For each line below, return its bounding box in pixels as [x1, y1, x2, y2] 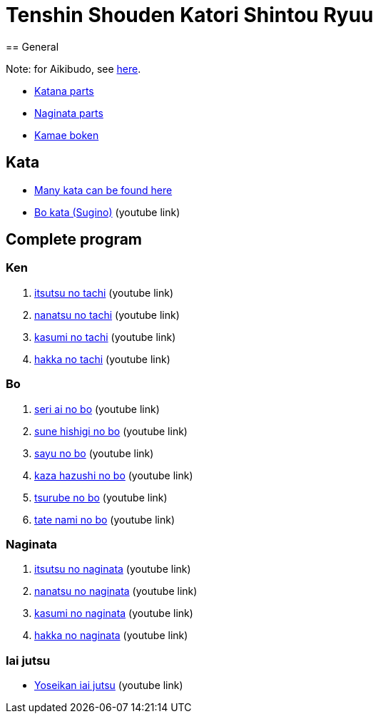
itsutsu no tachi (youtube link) [34, 286, 174, 299]
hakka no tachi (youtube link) [34, 352, 170, 365]
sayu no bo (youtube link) [34, 447, 154, 459]
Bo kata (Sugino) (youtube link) [34, 205, 180, 218]
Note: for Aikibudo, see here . [6, 62, 141, 75]
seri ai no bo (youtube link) [34, 402, 160, 415]
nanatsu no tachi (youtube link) [34, 308, 180, 321]
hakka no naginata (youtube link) [34, 629, 188, 642]
